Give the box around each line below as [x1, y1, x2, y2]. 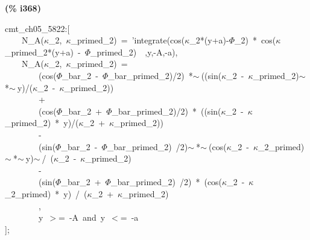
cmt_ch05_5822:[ [5, 22, 70, 34]
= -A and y [59, 211, 106, 224]
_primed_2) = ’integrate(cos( [71, 34, 185, 46]
